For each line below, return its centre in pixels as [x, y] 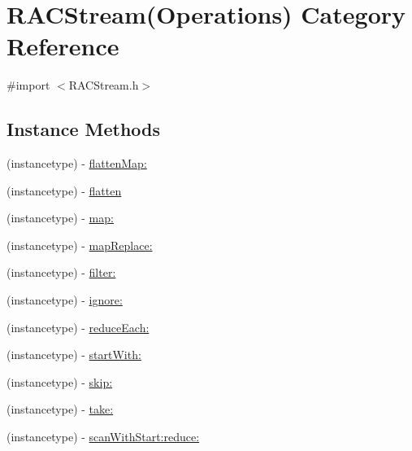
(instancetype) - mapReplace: [80, 245]
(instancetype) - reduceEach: [78, 327]
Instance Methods [83, 129]
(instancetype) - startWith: [74, 355]
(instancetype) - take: [60, 409]
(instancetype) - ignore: [65, 300]
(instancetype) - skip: [60, 381]
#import [28, 85]
